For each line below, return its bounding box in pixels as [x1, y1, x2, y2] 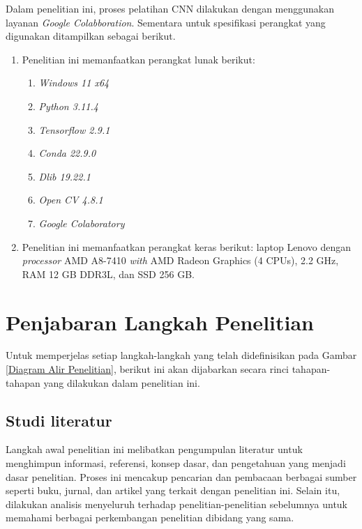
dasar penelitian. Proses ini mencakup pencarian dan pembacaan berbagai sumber [6, 469, 357, 484]
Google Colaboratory [38, 215, 125, 230]
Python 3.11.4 [38, 98, 98, 113]
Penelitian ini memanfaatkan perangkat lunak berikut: [22, 52, 255, 66]
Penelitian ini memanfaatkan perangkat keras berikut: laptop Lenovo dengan [22, 239, 351, 254]
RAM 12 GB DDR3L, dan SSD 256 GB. [22, 266, 195, 281]
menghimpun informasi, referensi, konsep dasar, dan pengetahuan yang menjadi [6, 456, 346, 470]
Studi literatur [6, 409, 112, 431]
